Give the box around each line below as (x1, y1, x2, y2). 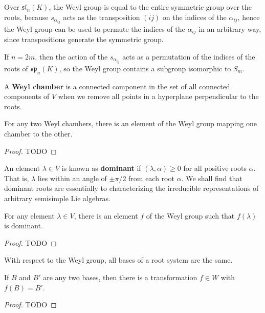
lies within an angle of (37, 172, 107, 183)
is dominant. (4, 220, 43, 231)
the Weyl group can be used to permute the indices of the (4, 23, 185, 34)
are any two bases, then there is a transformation (43, 271, 197, 282)
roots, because (4, 11, 49, 22)
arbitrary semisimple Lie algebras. (4, 192, 111, 203)
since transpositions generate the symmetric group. (4, 34, 164, 45)
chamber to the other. (4, 128, 73, 139)
